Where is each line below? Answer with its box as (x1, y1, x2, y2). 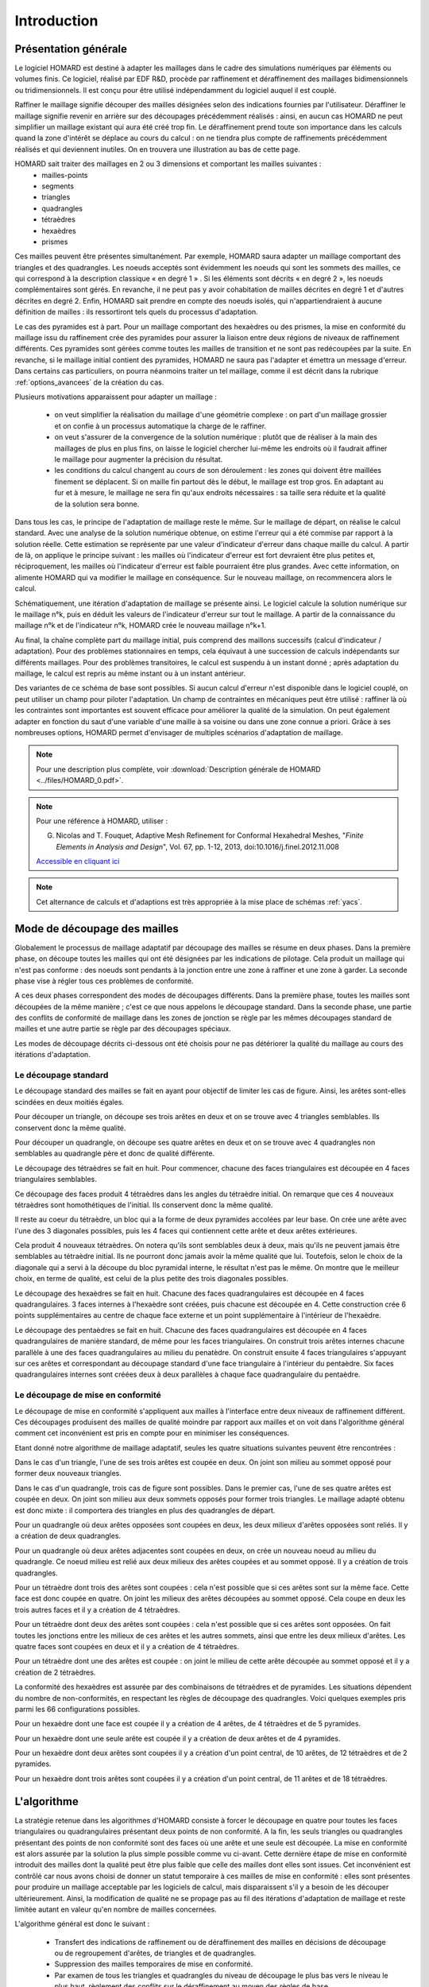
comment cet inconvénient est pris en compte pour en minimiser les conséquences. (14, 1428, 290, 1438)
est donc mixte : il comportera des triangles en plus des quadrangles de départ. (14, 1505, 276, 1515)
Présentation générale (14, 42, 127, 56)
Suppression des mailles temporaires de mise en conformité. (54, 1959, 253, 1969)
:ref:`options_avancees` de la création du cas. (14, 378, 164, 387)
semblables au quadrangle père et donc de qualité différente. (14, 1148, 215, 1158)
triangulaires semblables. (14, 1175, 97, 1184)
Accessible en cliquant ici (36, 857, 120, 866)
